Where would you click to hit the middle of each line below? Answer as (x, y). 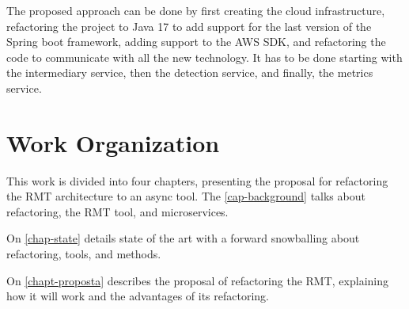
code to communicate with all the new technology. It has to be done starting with (204, 57)
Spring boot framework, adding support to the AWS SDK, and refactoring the (196, 42)
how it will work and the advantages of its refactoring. (138, 296)
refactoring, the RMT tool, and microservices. (117, 211)
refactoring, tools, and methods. (84, 254)
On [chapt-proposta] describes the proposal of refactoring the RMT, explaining (197, 280)
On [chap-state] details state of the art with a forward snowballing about (183, 238)
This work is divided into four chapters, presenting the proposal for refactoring (197, 180)
